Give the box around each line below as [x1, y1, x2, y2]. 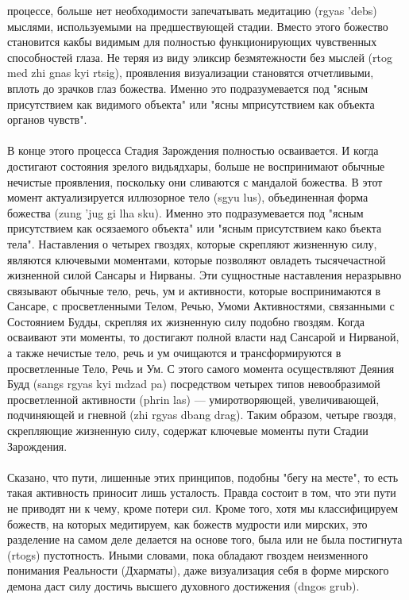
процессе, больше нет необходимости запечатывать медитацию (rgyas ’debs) [7, 2, 377, 18]
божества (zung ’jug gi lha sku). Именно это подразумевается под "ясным [7, 204, 364, 221]
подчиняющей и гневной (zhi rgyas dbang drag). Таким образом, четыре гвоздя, [7, 406, 396, 423]
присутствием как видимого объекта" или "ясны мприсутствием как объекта [7, 95, 375, 112]
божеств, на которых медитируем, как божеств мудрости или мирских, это [7, 515, 368, 532]
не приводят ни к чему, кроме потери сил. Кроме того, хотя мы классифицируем [7, 500, 399, 516]
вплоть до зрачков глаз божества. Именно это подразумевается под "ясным [7, 79, 368, 96]
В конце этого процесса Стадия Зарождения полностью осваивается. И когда [7, 142, 379, 159]
